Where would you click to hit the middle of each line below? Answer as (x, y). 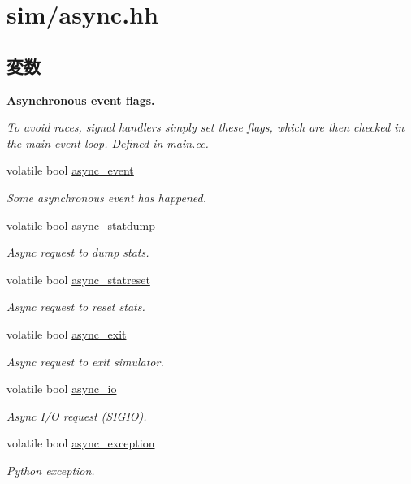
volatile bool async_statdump (81, 225)
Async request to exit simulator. (85, 361)
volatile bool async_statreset (78, 279)
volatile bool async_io (62, 389)
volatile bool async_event (70, 170)
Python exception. (51, 470)
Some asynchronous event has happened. (106, 197)
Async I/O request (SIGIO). (77, 415)
